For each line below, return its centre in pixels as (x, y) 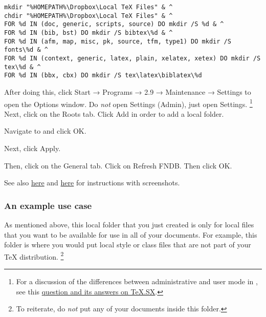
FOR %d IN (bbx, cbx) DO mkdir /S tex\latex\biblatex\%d (103, 76)
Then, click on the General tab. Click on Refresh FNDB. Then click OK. (118, 165)
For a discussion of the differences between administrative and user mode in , (137, 281)
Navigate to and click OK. (45, 131)
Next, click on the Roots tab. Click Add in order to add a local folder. (114, 113)
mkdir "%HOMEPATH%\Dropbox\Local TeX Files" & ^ (88, 7)
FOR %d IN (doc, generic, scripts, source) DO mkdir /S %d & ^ (114, 24)
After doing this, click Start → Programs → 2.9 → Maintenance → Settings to (128, 91)
